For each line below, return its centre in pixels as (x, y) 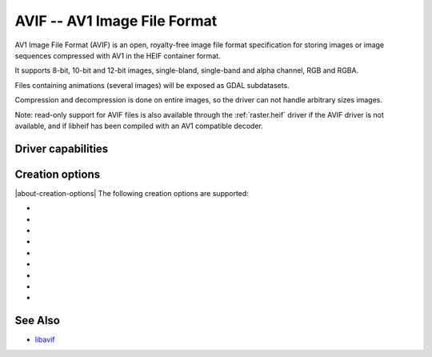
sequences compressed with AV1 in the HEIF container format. (118, 55)
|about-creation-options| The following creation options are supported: (132, 193)
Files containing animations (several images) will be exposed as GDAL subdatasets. (152, 85)
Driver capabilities (62, 148)
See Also (37, 321)
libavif (45, 339)
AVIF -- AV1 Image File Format (116, 21)
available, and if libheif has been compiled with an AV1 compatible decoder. (139, 126)
